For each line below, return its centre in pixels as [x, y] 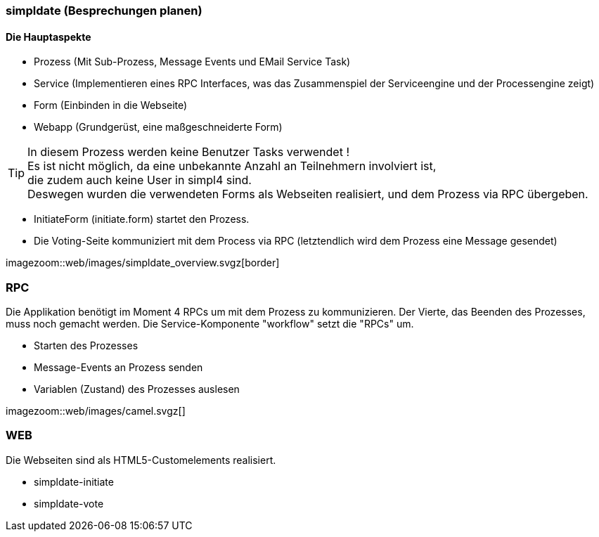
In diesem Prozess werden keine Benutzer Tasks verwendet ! [188, 152]
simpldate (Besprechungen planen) [104, 11]
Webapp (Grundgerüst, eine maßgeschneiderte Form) [158, 127]
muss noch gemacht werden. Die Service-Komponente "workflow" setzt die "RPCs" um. [210, 323]
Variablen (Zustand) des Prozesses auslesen [137, 389]
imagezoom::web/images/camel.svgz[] [96, 410]
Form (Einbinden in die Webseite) [111, 105]
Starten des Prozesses [86, 345]
